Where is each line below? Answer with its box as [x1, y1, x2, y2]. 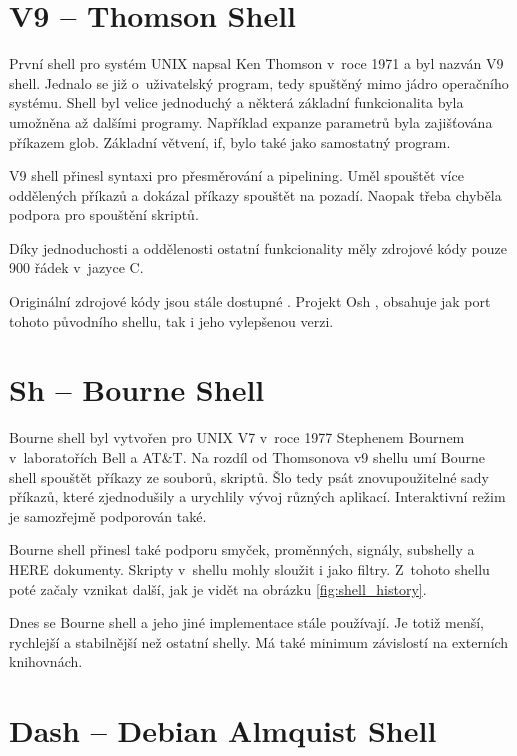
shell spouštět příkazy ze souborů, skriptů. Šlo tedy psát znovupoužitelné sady [9, 466, 489, 487]
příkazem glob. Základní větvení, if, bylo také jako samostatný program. [9, 131, 451, 152]
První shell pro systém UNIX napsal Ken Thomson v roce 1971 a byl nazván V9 [9, 53, 504, 74]
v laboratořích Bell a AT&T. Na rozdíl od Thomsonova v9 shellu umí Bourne [9, 446, 485, 467]
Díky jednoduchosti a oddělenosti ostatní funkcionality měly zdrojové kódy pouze [9, 237, 507, 258]
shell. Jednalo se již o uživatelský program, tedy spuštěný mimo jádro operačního [9, 72, 509, 93]
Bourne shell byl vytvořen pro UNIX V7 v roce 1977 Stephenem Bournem [9, 427, 465, 448]
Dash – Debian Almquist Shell [9, 710, 437, 751]
